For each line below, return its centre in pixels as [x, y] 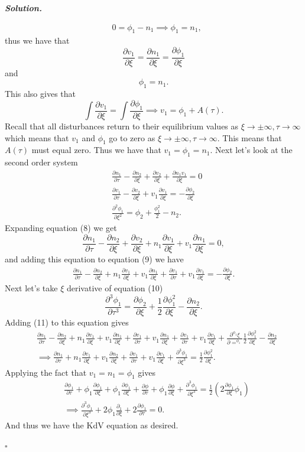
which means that [37, 137]
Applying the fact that [46, 372]
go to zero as [132, 137]
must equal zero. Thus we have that [96, 150]
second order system [41, 162]
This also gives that [40, 94]
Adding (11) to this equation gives [67, 322]
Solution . [23, 8]
